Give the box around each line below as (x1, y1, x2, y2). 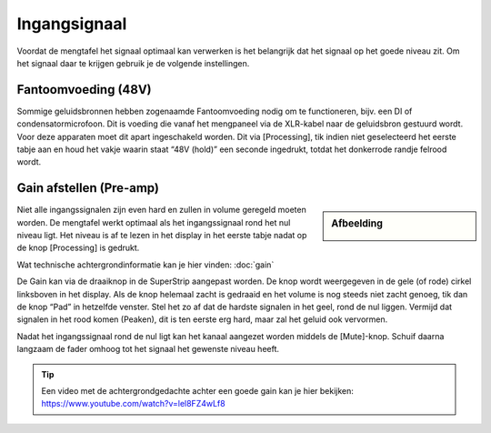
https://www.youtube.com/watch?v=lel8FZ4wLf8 (41, 398, 226, 409)
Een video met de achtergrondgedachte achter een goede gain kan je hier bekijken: (41, 386, 355, 396)
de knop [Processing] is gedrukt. (16, 242, 140, 254)
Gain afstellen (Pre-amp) (16, 180, 159, 196)
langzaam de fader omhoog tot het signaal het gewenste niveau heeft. (16, 344, 280, 355)
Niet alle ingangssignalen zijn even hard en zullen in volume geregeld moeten (16, 205, 306, 216)
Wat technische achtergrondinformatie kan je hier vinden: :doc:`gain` (16, 259, 275, 270)
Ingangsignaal (16, 14, 127, 34)
